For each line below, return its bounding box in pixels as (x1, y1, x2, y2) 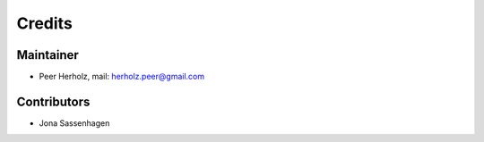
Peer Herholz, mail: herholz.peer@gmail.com (39, 71, 205, 82)
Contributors (16, 94, 91, 109)
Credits (16, 13, 73, 33)
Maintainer (16, 47, 80, 63)
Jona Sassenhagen (39, 117, 110, 129)
